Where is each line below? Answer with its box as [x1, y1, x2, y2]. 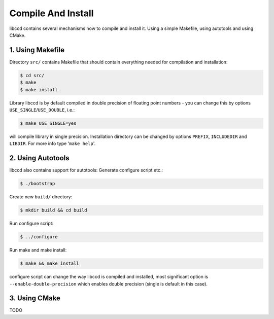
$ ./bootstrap [20, 181, 55, 187]
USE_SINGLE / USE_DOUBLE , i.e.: [9, 107, 75, 113]
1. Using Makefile [9, 46, 64, 54]
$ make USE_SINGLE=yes [20, 120, 77, 126]
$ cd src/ [20, 73, 45, 78]
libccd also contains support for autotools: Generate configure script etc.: [9, 167, 163, 173]
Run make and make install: [9, 247, 67, 253]
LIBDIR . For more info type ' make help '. [9, 140, 96, 147]
